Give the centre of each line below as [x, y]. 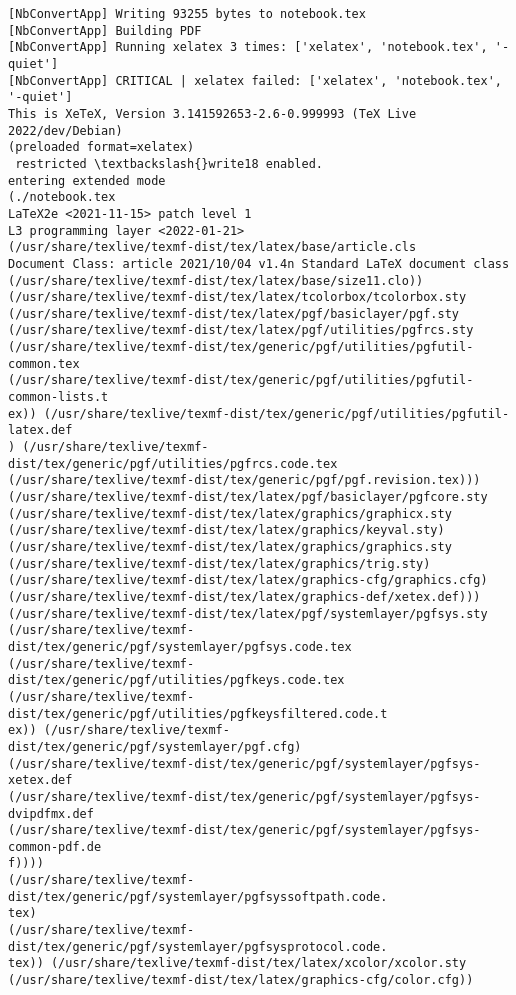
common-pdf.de [55, 846]
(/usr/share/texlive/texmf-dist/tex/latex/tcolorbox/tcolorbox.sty [237, 297]
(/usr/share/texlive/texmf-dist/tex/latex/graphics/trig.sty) [219, 563]
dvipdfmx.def [51, 813]
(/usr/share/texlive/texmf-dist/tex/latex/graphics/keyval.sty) [226, 530]
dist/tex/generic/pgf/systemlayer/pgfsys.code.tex [180, 646]
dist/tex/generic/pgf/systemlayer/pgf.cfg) [155, 746]
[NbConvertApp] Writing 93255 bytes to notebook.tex [187, 14]
